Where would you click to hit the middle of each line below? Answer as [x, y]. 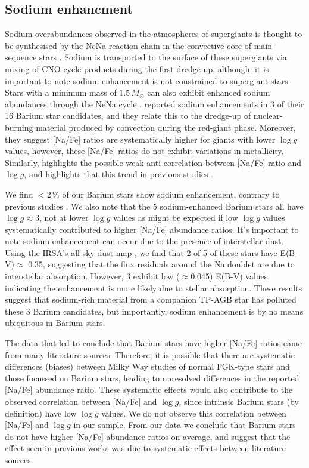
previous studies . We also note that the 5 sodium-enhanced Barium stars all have [154, 206]
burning [19, 127]
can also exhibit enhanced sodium [209, 92]
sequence [21, 57]
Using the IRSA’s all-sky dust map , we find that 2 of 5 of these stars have [141, 252]
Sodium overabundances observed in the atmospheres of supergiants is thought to [154, 34]
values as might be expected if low [176, 218]
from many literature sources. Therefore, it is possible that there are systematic [150, 354]
